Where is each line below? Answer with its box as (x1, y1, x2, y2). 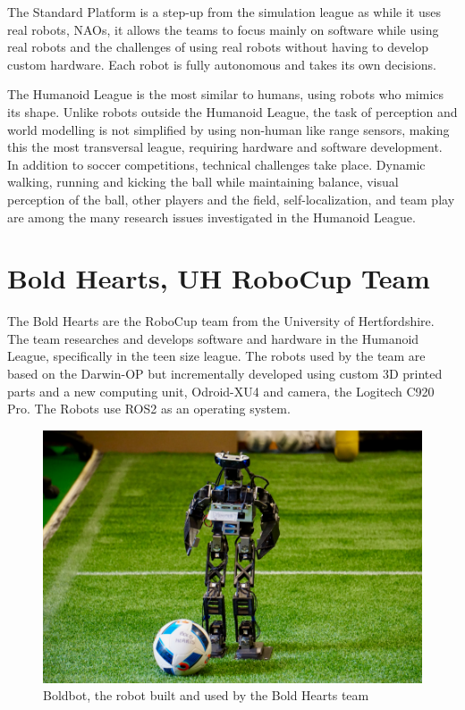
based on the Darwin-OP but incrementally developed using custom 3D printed (7, 364, 443, 383)
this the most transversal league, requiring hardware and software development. (7, 138, 443, 156)
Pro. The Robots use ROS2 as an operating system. (7, 399, 291, 418)
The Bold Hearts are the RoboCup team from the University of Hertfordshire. (7, 312, 435, 330)
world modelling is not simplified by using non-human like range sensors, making (7, 120, 450, 138)
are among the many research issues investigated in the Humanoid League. (7, 207, 416, 226)
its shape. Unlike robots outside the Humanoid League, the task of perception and (7, 102, 458, 121)
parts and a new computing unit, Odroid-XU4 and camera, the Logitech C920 (7, 381, 435, 400)
